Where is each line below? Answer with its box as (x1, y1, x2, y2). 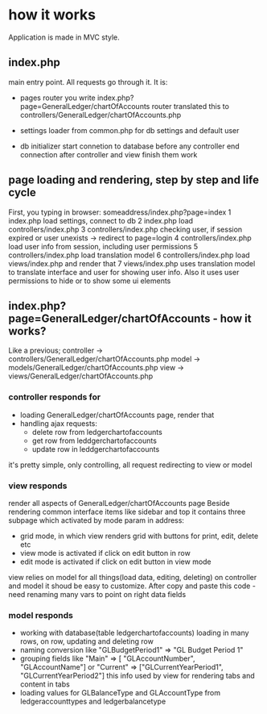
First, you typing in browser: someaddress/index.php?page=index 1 (8, 207, 232, 217)
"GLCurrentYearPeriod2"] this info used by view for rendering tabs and (19, 671, 255, 681)
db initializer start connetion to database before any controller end (19, 141, 240, 151)
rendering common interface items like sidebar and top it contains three (8, 507, 246, 516)
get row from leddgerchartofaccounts (31, 436, 157, 445)
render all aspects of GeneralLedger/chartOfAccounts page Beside (8, 498, 231, 507)
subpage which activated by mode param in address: (8, 515, 185, 525)
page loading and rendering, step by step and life (8, 173, 260, 187)
